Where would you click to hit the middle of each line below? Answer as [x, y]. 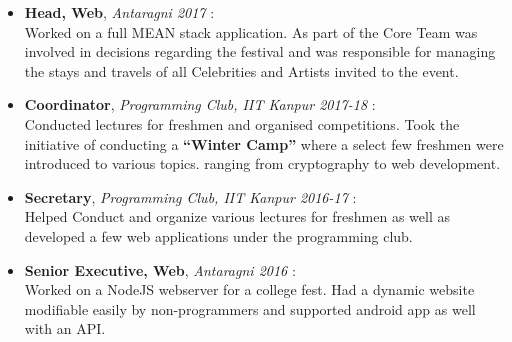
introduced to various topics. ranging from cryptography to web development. [262, 163]
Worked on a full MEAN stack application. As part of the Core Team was [251, 31]
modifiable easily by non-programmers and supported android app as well [250, 308]
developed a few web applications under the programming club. [218, 235]
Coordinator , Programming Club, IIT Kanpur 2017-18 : [200, 104]
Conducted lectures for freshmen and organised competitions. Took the [242, 123]
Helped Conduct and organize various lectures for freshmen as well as [237, 216]
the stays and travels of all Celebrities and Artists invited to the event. [241, 70]
